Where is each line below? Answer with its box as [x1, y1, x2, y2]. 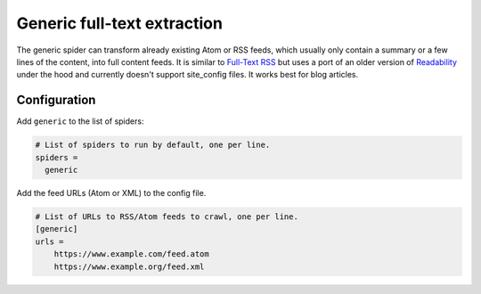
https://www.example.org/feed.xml [53, 261, 205, 272]
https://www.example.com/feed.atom [53, 249, 209, 259]
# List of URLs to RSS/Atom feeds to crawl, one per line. [35, 211, 298, 222]
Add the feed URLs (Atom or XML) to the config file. [16, 187, 207, 198]
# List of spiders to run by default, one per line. [35, 140, 271, 151]
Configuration [16, 93, 96, 108]
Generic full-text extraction [16, 13, 223, 33]
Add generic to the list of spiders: [16, 116, 144, 127]
